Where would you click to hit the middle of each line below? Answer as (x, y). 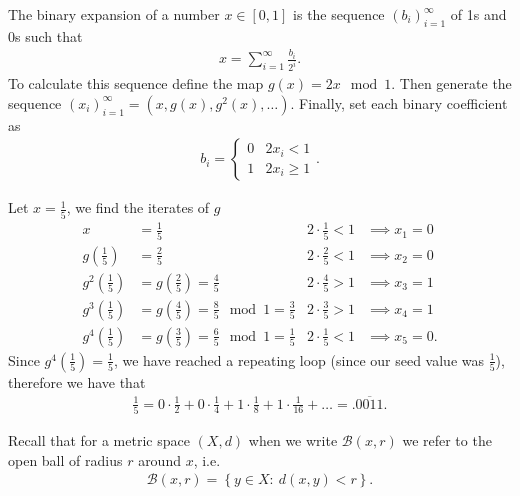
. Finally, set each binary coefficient (399, 102)
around (159, 459)
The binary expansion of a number (114, 14)
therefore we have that (77, 381)
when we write (293, 439)
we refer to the (447, 439)
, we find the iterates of (138, 207)
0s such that (45, 35)
